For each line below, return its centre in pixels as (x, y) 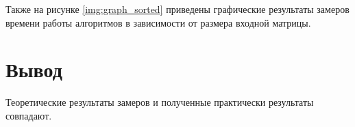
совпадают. (29, 115)
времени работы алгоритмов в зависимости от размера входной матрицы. (158, 22)
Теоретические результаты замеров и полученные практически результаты (160, 102)
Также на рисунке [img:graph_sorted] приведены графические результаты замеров (177, 9)
